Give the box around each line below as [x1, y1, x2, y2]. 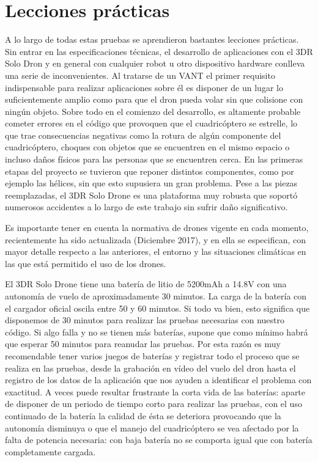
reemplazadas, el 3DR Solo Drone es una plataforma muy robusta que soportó [5, 188, 298, 201]
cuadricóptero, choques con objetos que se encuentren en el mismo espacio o [5, 141, 290, 153]
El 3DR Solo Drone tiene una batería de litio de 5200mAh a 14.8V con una [5, 277, 287, 290]
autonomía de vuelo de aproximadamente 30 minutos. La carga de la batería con [5, 290, 307, 302]
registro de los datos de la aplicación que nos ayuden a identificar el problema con [5, 373, 312, 386]
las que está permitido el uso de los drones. [5, 257, 166, 269]
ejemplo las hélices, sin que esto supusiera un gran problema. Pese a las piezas [5, 177, 298, 189]
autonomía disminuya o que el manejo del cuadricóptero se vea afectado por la [5, 421, 299, 434]
